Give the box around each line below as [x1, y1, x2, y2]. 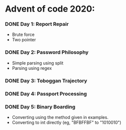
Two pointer [12, 37, 36, 43]
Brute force [12, 32, 35, 37]
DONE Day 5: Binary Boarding [5, 103, 76, 110]
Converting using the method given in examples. [12, 114, 109, 120]
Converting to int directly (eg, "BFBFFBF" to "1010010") [12, 119, 122, 125]
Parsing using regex [12, 65, 52, 71]
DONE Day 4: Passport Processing [5, 90, 87, 97]
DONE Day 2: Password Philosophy [5, 49, 89, 56]
